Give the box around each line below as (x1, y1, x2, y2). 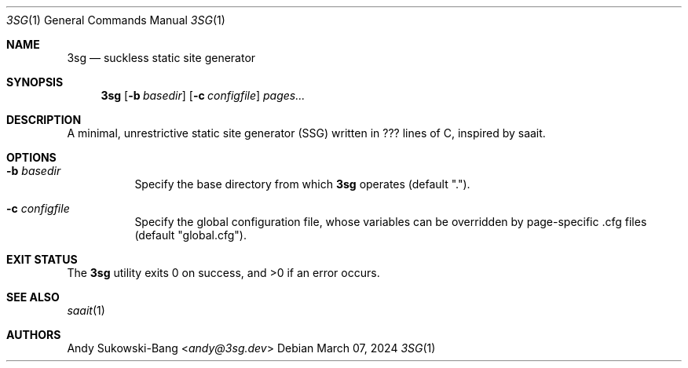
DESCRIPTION (6, 113, 82, 126)
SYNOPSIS (6, 75, 64, 89)
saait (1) (67, 304, 105, 317)
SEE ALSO (6, 290, 60, 304)
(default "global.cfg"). (134, 228, 247, 242)
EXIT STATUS (6, 253, 78, 266)
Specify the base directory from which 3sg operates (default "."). (134, 177, 470, 191)
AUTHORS (6, 328, 61, 341)
